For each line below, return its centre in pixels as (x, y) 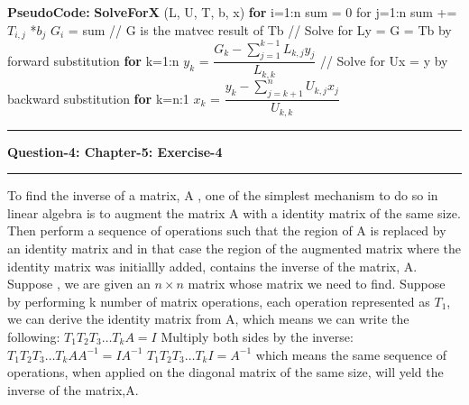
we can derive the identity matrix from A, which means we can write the (208, 319)
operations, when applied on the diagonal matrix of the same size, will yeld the (225, 372)
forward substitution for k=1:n (93, 60)
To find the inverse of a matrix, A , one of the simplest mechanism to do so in (223, 195)
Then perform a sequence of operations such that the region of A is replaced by (227, 230)
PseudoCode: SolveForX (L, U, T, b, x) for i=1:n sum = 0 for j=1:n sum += (232, 12)
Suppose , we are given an (79, 284)
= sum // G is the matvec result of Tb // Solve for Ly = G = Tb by (260, 29)
